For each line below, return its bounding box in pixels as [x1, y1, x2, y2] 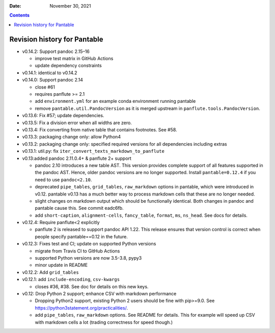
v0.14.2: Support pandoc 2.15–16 [22, 48, 90, 54]
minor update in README [35, 262, 88, 268]
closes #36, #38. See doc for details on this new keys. [35, 283, 149, 290]
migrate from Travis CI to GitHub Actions [35, 247, 120, 254]
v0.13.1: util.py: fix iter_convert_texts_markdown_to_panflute [22, 148, 165, 154]
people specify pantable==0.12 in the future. [35, 233, 128, 239]
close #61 [35, 84, 56, 90]
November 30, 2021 [49, 3, 91, 9]
